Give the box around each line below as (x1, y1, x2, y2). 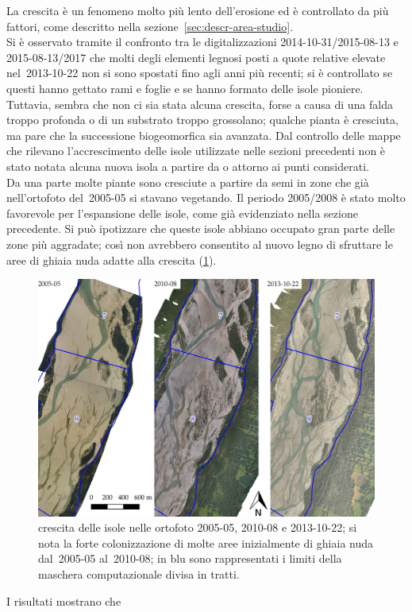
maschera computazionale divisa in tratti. (38, 566, 240, 582)
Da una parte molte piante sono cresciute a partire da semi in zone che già (6, 173, 369, 190)
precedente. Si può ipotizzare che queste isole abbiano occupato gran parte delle (6, 220, 395, 237)
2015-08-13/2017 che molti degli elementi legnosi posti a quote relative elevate (6, 48, 386, 65)
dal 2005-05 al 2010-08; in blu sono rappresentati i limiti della (38, 550, 342, 567)
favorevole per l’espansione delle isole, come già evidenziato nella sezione (6, 204, 358, 221)
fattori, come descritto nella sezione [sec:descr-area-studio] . (6, 17, 294, 34)
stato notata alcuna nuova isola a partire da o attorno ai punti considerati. (6, 157, 369, 174)
